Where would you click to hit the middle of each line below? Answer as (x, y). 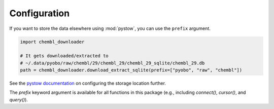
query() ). (19, 99)
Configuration (40, 13)
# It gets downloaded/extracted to (64, 56)
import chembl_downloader (52, 42)
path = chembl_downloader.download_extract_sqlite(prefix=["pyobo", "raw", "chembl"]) (131, 70)
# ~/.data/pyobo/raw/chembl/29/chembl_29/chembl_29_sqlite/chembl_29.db (112, 63)
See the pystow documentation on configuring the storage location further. (88, 83)
